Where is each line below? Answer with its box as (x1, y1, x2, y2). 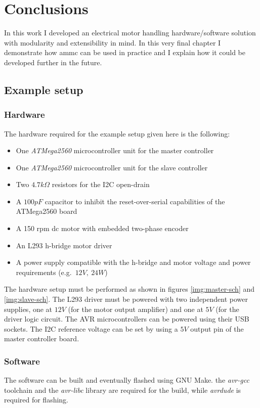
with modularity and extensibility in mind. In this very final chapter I (4, 37, 221, 48)
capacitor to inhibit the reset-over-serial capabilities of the (45, 196, 225, 206)
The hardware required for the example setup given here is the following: (4, 128, 230, 139)
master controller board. (4, 333, 79, 344)
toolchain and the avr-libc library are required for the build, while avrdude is (4, 384, 241, 395)
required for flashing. (4, 394, 69, 405)
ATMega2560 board (16, 206, 77, 216)
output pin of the (190, 323, 244, 334)
